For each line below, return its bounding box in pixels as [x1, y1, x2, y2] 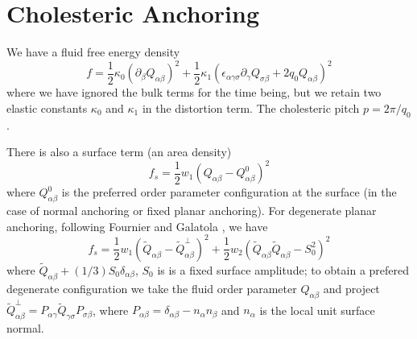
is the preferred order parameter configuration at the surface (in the [61, 184, 397, 201]
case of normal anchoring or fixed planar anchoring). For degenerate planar [6, 202, 377, 219]
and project [323, 279, 380, 296]
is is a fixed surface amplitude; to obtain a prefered [157, 262, 410, 278]
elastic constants [6, 99, 88, 116]
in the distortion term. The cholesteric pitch [142, 99, 360, 116]
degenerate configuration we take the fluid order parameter [6, 279, 297, 296]
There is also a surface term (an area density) [6, 143, 232, 160]
